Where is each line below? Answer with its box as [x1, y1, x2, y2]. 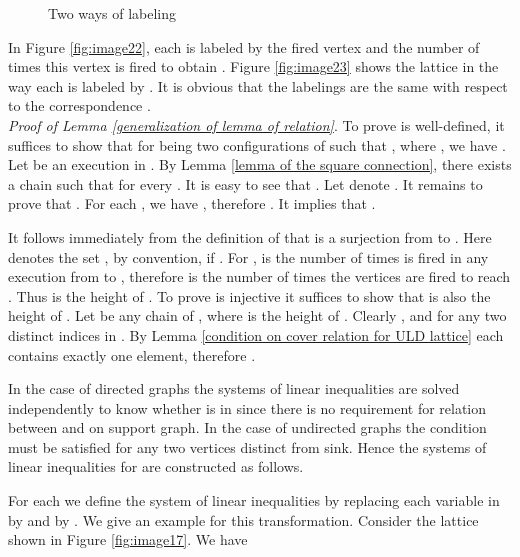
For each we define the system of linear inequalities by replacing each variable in [8, 490, 500, 511]
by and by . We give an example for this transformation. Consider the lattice [8, 509, 479, 530]
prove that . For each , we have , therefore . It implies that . [8, 193, 376, 214]
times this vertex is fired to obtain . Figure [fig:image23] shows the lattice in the [8, 56, 499, 77]
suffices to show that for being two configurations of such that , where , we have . [8, 134, 506, 155]
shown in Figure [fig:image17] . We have [8, 529, 248, 550]
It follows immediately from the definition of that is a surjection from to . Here [8, 226, 492, 247]
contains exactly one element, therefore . [8, 344, 256, 365]
